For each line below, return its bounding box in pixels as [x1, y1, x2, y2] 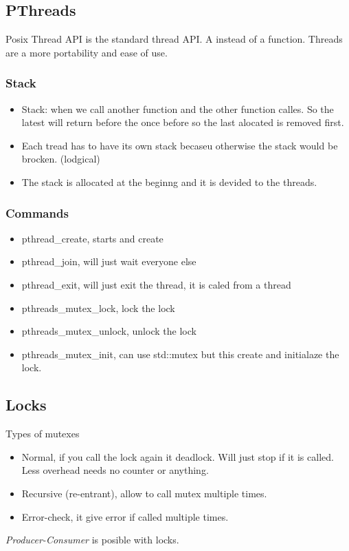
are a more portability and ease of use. [5, 45, 168, 59]
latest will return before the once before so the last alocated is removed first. [21, 115, 344, 129]
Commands [5, 204, 69, 221]
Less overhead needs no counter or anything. [21, 463, 209, 477]
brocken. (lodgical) [21, 152, 100, 166]
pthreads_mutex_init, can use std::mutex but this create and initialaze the [21, 346, 339, 361]
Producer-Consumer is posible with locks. [5, 532, 179, 547]
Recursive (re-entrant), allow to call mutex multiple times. [21, 486, 267, 500]
